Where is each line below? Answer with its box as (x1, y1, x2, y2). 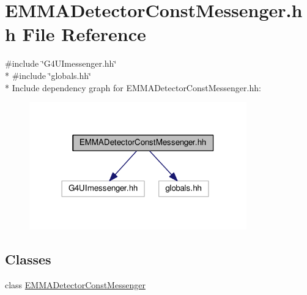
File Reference (22, 21, 146, 47)
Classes (5, 249, 51, 268)
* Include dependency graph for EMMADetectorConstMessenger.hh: (5, 81, 261, 94)
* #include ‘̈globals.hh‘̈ (5, 69, 91, 81)
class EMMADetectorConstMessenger (5, 278, 146, 291)
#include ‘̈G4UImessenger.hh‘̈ (5, 57, 117, 70)
